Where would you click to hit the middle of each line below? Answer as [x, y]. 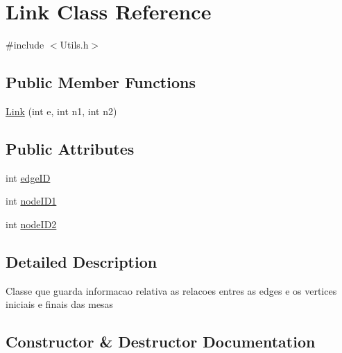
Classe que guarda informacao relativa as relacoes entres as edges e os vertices [171, 290]
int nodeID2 [31, 224]
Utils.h [74, 45]
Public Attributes [70, 148]
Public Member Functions [101, 82]
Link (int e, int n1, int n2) [61, 111]
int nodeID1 [31, 201]
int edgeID [28, 177]
